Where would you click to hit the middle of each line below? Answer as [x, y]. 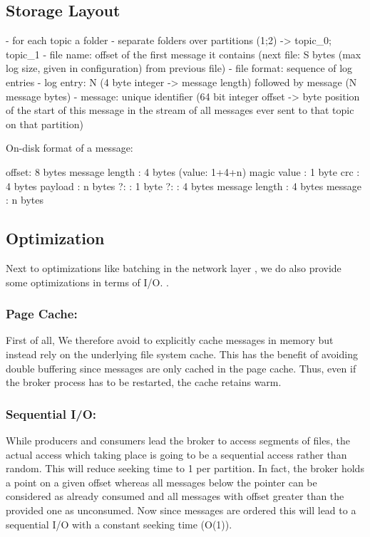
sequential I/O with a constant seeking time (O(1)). [119, 524]
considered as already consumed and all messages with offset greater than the [175, 496]
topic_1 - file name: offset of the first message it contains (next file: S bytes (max [184, 54]
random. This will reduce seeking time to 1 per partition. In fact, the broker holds [185, 468]
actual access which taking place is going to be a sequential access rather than [176, 454]
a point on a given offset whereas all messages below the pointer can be [161, 482]
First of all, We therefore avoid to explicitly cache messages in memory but [170, 340]
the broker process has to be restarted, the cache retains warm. [144, 382]
